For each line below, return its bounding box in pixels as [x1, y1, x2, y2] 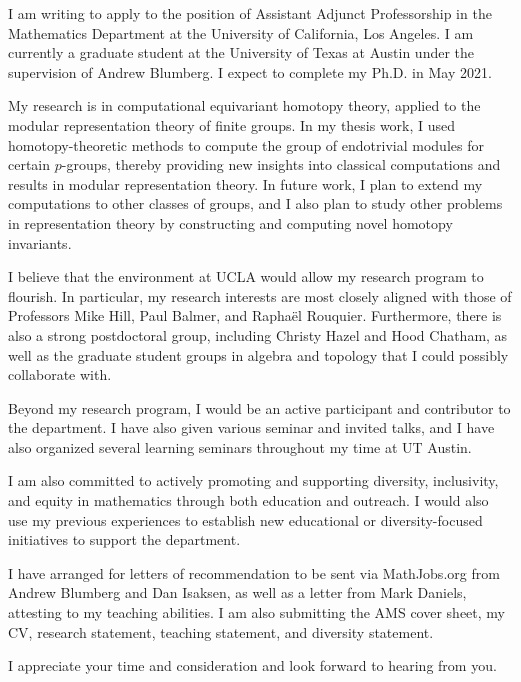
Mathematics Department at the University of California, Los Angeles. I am [8, 22, 474, 43]
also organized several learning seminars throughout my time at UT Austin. [8, 436, 472, 457]
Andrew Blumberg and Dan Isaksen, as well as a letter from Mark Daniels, [8, 582, 467, 603]
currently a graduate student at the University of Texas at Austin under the [8, 42, 475, 63]
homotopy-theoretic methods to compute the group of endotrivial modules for [8, 134, 484, 155]
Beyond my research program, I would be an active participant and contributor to [8, 397, 511, 418]
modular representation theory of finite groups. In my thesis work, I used [8, 114, 456, 135]
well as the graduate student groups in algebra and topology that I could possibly [8, 344, 509, 365]
